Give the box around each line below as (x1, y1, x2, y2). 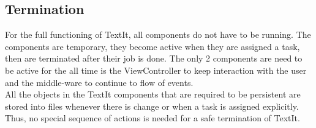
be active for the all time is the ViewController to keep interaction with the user (5, 63, 307, 76)
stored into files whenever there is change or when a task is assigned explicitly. (5, 99, 299, 112)
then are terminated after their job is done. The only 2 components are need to (5, 52, 303, 65)
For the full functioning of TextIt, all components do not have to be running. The (5, 28, 311, 41)
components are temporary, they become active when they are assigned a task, (5, 40, 300, 52)
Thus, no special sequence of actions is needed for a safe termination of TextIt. (5, 112, 300, 124)
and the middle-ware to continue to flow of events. (5, 76, 194, 88)
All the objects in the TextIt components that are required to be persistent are (5, 88, 301, 101)
